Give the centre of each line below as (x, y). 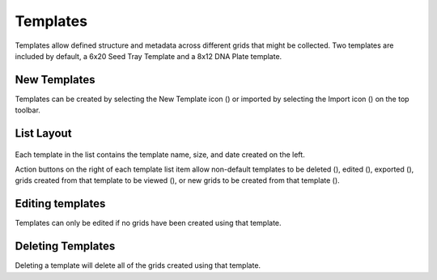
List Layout (43, 134)
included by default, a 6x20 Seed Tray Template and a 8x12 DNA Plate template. (148, 56)
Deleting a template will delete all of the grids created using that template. (138, 265)
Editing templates (60, 204)
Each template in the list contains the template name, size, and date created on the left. (160, 155)
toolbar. (28, 110)
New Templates (55, 80)
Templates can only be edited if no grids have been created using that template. (148, 223)
